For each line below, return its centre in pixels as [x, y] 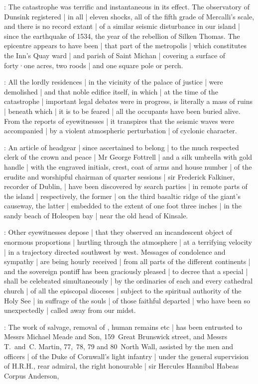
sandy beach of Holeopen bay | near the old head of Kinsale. [96, 215]
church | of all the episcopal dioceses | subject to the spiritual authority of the [123, 291]
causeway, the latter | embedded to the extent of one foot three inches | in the [123, 206]
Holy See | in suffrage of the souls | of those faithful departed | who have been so [127, 300]
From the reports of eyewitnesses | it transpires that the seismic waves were [119, 121]
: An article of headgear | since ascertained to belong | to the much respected [122, 147]
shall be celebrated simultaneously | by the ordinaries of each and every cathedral [129, 281]
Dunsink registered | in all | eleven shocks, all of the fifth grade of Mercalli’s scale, [129, 16]
